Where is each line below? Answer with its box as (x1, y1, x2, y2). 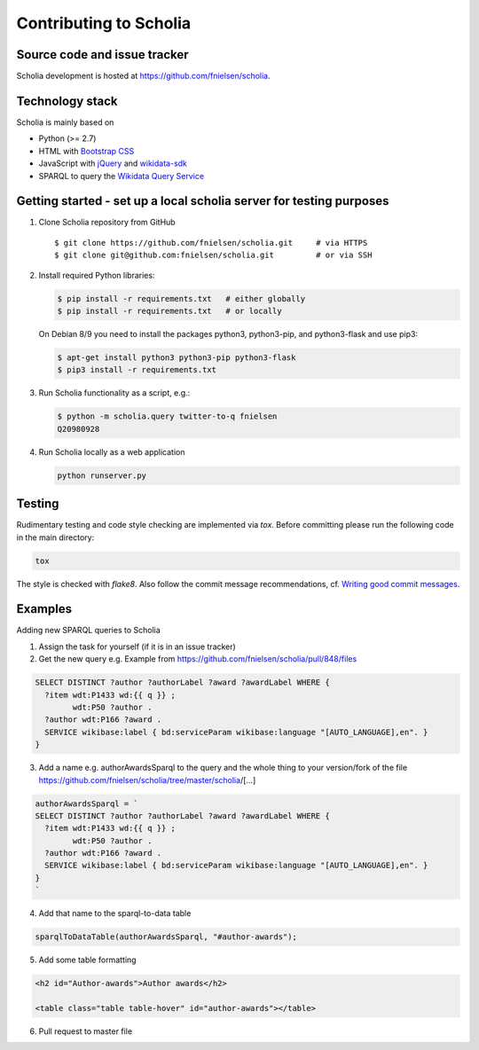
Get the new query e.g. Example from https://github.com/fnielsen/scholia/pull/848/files (38, 654, 357, 664)
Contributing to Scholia (16, 13, 191, 33)
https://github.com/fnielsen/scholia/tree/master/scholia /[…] (38, 774, 256, 785)
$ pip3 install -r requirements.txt (57, 364, 217, 375)
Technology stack (16, 93, 119, 108)
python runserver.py (57, 470, 146, 481)
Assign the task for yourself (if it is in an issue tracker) (38, 641, 237, 652)
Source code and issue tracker (16, 47, 190, 62)
